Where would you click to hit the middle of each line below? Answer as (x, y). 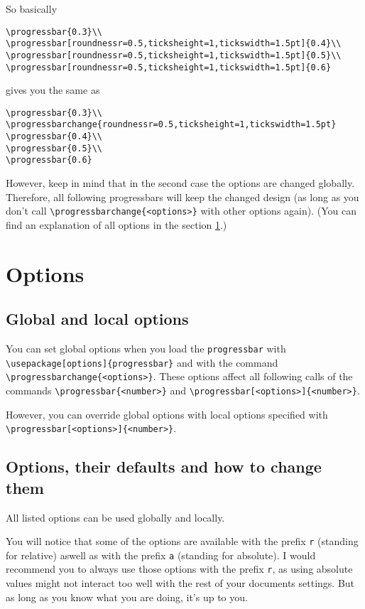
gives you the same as (53, 90)
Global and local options (97, 319)
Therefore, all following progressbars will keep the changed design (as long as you (182, 196)
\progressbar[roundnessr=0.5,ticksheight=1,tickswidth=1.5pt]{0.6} (169, 67)
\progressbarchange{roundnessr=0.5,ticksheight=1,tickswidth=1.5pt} (171, 125)
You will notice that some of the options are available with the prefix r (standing (182, 541)
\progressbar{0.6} (49, 160)
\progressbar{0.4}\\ (54, 137)
